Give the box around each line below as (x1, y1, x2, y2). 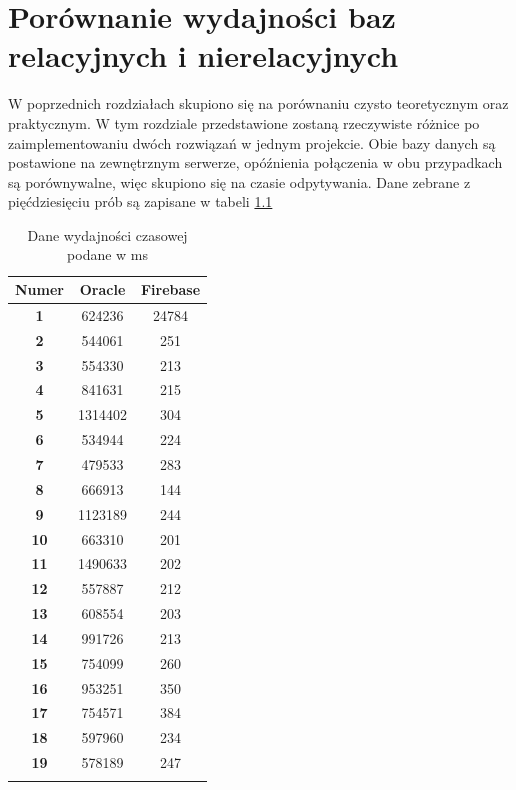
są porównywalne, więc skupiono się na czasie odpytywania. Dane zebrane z (8, 171, 471, 192)
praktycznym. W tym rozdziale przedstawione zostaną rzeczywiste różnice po (8, 112, 480, 133)
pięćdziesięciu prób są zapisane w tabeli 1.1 (8, 191, 273, 212)
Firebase (140, 279, 201, 300)
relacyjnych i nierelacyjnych (8, 35, 399, 76)
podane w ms (67, 244, 149, 265)
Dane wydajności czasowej (27, 224, 188, 245)
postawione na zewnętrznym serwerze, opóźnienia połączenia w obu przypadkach (8, 152, 503, 173)
